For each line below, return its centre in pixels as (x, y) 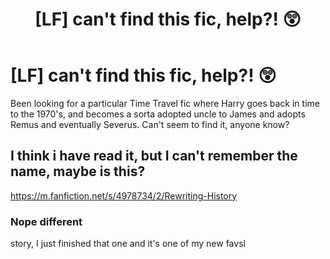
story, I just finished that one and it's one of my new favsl (128, 244)
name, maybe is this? (78, 171)
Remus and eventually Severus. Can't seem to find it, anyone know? (150, 124)
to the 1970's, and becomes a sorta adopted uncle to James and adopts (158, 114)
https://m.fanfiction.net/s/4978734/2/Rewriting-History (124, 195)
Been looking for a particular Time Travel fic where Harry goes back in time (165, 103)
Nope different (46, 221)
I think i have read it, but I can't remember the (154, 156)
